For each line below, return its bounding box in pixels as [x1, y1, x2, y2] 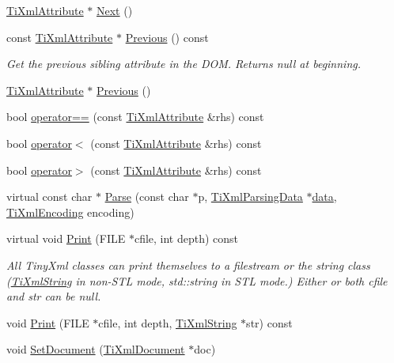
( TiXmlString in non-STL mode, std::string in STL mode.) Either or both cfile [6, 272, 388, 289]
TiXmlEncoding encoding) [6, 203, 134, 220]
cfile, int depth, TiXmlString [98, 314, 237, 331]
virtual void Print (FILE [6, 230, 126, 247]
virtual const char [6, 188, 93, 205]
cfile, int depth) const [134, 230, 239, 247]
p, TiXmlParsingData [198, 188, 303, 205]
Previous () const [125, 28, 209, 45]
